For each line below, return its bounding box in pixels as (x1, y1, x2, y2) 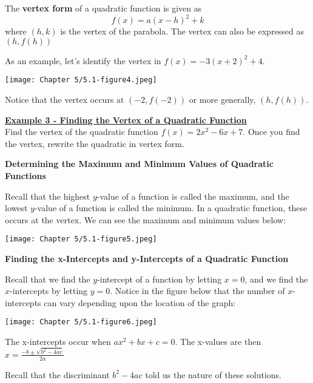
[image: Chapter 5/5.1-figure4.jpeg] (5, 76, 157, 85)
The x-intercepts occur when (5, 335, 111, 347)
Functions (5, 169, 46, 182)
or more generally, (189, 93, 256, 105)
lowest (5, 201, 28, 214)
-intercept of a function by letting (97, 272, 222, 285)
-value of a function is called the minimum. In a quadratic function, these (34, 201, 308, 214)
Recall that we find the (5, 272, 90, 285)
